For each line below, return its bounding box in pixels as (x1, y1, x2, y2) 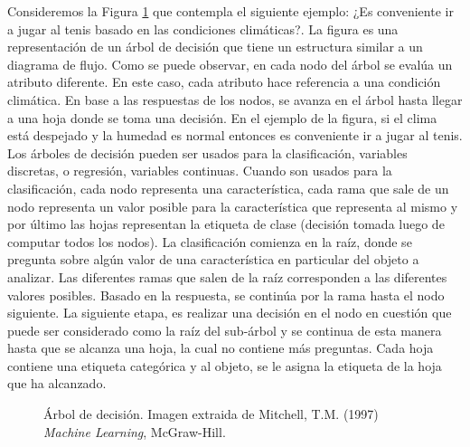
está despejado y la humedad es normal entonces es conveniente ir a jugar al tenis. (7, 126, 463, 145)
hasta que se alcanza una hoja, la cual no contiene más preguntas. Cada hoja (7, 338, 434, 357)
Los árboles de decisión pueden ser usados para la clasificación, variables (7, 143, 408, 162)
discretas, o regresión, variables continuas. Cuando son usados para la (7, 161, 392, 180)
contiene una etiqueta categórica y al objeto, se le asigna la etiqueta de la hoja (7, 356, 442, 375)
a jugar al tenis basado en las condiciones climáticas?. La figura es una (7, 19, 399, 38)
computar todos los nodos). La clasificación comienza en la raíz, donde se (7, 232, 412, 251)
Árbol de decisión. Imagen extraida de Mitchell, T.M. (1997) (43, 404, 379, 423)
